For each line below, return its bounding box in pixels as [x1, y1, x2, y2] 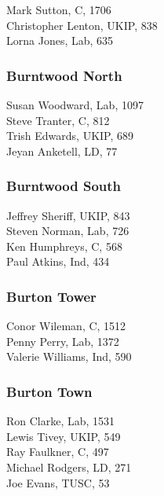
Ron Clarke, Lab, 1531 [6, 413, 115, 429]
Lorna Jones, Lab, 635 [6, 32, 114, 49]
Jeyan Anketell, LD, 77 [6, 142, 118, 159]
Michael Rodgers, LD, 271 [6, 458, 132, 475]
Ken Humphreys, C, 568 [6, 237, 122, 254]
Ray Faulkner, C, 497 [6, 443, 109, 460]
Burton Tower [6, 286, 97, 306]
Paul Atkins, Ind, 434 [6, 253, 110, 270]
